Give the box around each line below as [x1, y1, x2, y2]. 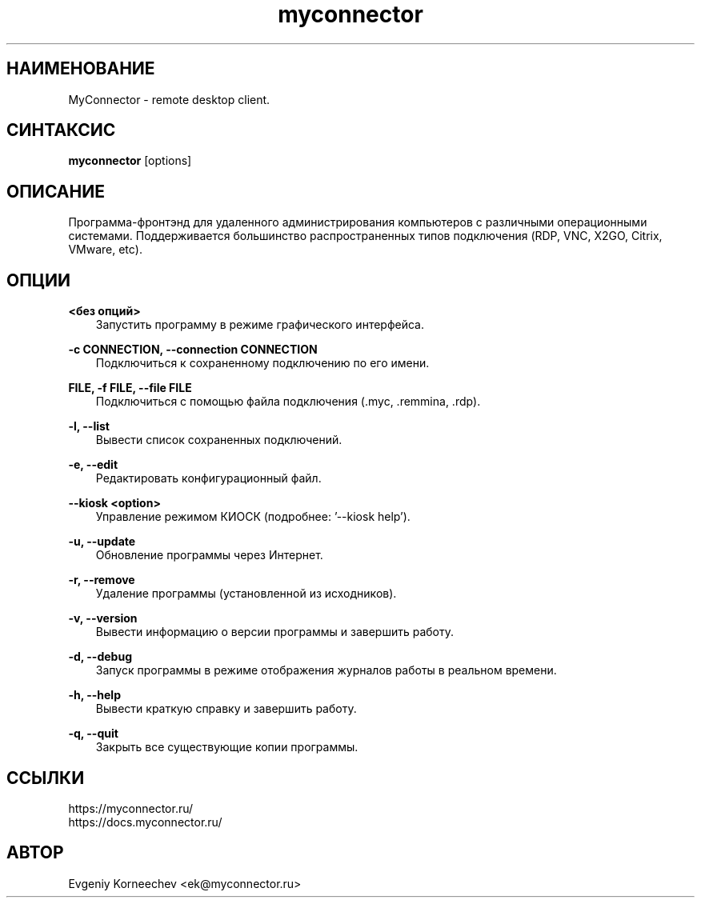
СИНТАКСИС [6, 120, 116, 141]
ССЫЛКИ [6, 767, 85, 788]
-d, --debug [68, 650, 132, 664]
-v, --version [68, 611, 138, 626]
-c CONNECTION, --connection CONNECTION [68, 342, 318, 357]
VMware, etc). [68, 242, 142, 257]
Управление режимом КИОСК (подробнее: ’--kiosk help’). [95, 510, 411, 524]
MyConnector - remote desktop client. [68, 92, 270, 106]
